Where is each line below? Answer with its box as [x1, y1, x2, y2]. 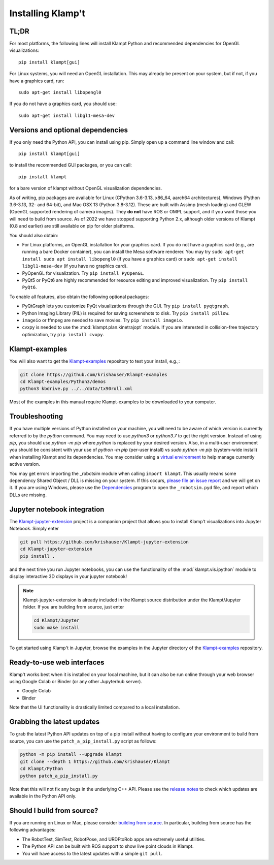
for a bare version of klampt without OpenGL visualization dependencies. [9, 185, 162, 191]
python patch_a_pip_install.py [20, 773, 98, 779]
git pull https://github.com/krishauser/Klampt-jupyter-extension [20, 539, 189, 545]
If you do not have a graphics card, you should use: [9, 101, 117, 107]
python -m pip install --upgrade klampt [20, 752, 122, 757]
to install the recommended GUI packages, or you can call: [9, 162, 132, 168]
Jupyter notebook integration [9, 505, 105, 514]
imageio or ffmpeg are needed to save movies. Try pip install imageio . [22, 317, 184, 323]
